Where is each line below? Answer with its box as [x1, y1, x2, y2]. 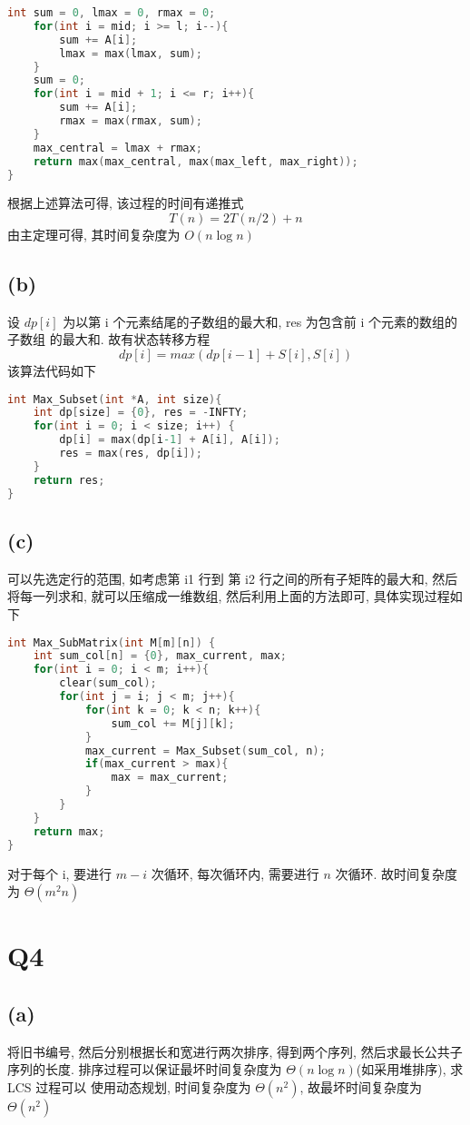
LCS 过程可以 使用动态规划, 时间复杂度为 [7, 1077, 251, 1096]
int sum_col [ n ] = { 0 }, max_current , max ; [33, 649, 287, 663]
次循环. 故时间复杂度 [335, 863, 458, 883]
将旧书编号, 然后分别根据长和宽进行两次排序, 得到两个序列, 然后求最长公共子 [7, 1041, 463, 1061]
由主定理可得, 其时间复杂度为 [7, 224, 181, 243]
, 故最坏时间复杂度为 [299, 1077, 422, 1096]
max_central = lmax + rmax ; [33, 141, 202, 154]
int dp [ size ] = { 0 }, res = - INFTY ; [33, 406, 249, 419]
